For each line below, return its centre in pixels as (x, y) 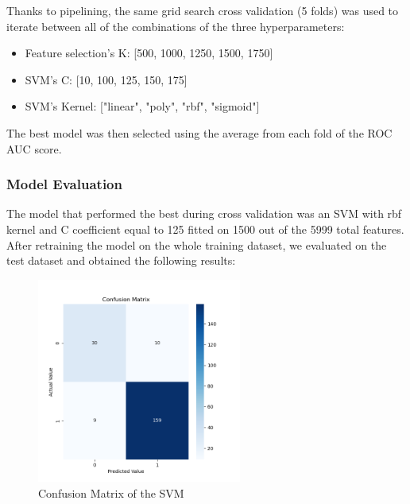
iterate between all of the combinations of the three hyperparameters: (176, 26)
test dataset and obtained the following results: (121, 260)
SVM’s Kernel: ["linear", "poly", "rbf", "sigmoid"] (142, 106)
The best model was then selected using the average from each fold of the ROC (199, 132)
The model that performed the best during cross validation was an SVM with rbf (204, 213)
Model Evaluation (64, 184)
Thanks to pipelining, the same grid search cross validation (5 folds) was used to (203, 10)
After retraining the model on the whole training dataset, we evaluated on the (197, 244)
